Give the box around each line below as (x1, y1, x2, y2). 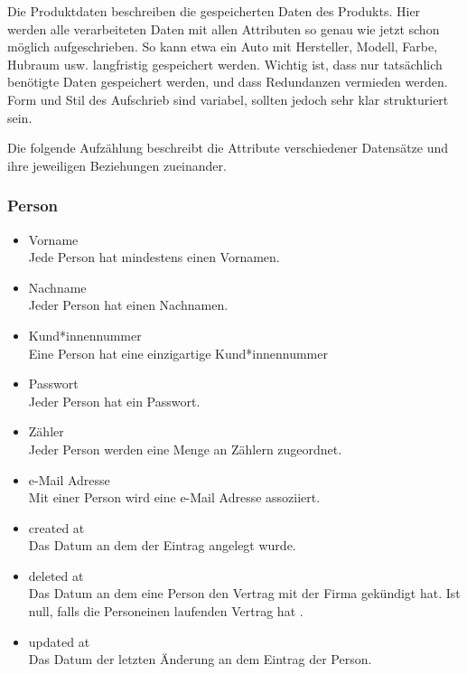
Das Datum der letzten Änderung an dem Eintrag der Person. (28, 650, 372, 669)
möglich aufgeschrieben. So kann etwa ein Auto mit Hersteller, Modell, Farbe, (7, 37, 438, 56)
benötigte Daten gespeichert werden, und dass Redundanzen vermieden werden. (7, 72, 448, 91)
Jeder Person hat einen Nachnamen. (28, 295, 229, 314)
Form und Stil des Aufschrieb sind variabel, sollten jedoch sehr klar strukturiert (7, 89, 449, 108)
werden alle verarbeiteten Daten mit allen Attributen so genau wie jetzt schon (7, 19, 440, 38)
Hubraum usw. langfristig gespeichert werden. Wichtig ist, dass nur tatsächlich (7, 54, 443, 73)
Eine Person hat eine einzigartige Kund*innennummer (28, 343, 328, 362)
